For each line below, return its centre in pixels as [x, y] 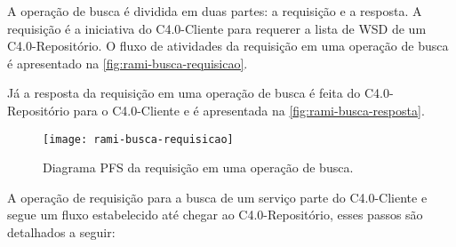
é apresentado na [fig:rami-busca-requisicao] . [128, 63]
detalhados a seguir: [61, 232]
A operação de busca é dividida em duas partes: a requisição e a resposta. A [215, 11]
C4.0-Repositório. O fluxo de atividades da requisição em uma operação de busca [228, 46]
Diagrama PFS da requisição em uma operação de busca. [198, 167]
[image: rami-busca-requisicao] [138, 139]
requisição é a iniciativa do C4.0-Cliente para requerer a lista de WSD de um [217, 28]
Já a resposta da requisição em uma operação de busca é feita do [184, 93]
